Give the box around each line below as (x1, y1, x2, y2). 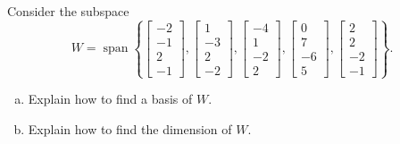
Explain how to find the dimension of (28, 119, 232, 138)
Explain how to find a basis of (28, 89, 193, 108)
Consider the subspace (7, 2, 129, 20)
